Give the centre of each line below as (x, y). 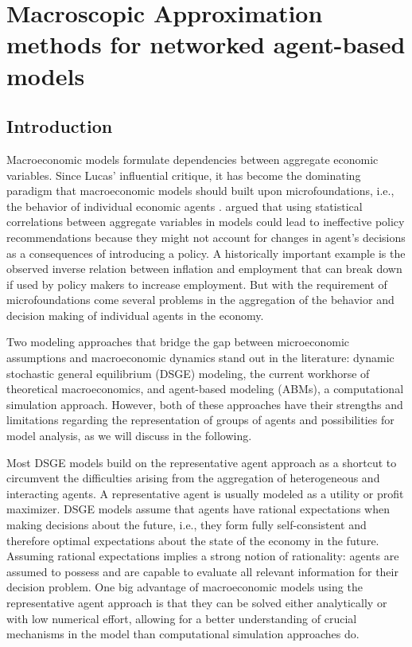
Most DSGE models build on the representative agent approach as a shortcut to (202, 462)
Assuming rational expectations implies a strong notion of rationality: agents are (203, 556)
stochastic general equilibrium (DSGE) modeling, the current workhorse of (188, 373)
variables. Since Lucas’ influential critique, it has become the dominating (184, 175)
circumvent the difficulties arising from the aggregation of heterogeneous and (193, 478)
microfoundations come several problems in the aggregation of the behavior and (200, 300)
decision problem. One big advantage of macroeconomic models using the (185, 587)
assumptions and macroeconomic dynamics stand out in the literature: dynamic (200, 358)
